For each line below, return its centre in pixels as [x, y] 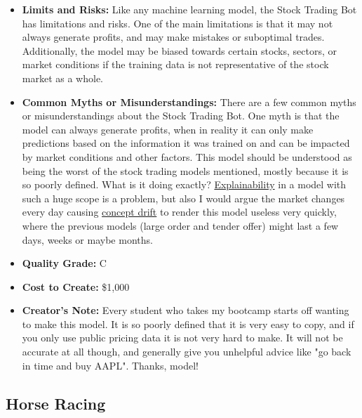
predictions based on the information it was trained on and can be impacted [186, 143]
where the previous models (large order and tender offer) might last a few [180, 225]
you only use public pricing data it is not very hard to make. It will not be [182, 338]
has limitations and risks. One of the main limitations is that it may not [177, 23]
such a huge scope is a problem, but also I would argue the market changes [183, 198]
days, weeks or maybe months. [87, 239]
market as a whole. [63, 78]
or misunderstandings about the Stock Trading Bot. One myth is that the [181, 116]
